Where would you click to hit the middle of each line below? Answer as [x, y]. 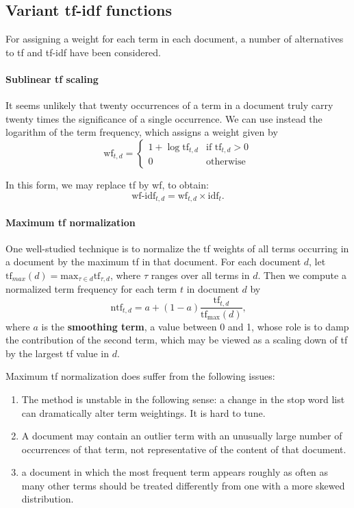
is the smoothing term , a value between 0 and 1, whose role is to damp [195, 326]
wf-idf [144, 196]
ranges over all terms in [200, 275]
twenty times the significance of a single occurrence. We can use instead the [164, 118]
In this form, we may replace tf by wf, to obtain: [107, 184]
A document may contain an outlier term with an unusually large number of [182, 436]
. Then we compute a [302, 275]
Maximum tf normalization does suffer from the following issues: [140, 376]
